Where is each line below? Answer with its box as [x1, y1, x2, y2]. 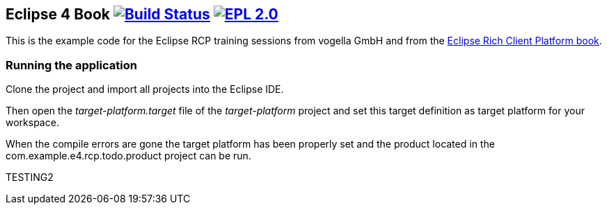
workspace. [6, 116, 59, 129]
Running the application [6, 58, 137, 72]
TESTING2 [6, 171, 54, 184]
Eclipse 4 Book [6, 6, 110, 23]
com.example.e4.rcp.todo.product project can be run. [6, 150, 251, 162]
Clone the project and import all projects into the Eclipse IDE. [6, 83, 284, 96]
